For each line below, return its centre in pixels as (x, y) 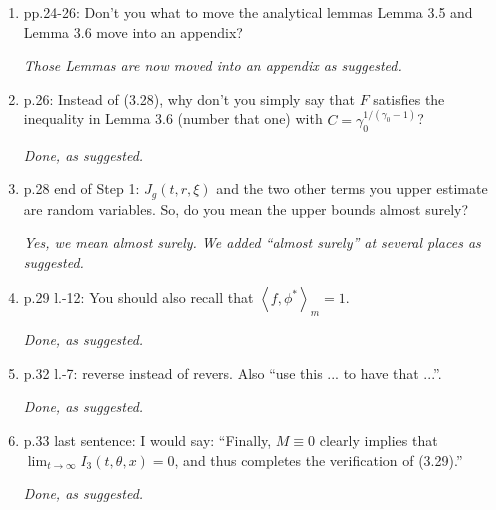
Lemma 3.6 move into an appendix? (133, 31)
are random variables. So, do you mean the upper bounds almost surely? (246, 208)
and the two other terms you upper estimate (352, 188)
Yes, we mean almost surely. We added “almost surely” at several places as (252, 242)
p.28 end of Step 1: (81, 188)
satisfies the (409, 98)
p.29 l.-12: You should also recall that (138, 297)
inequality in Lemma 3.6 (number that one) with (173, 118)
